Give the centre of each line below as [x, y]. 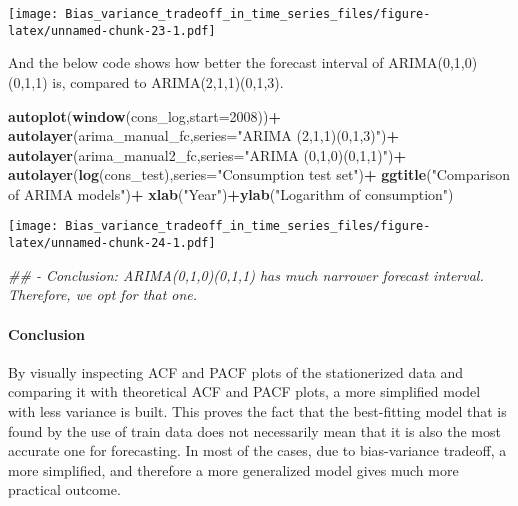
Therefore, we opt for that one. [103, 294]
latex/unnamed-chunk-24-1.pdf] [112, 243]
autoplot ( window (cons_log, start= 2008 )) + [144, 115]
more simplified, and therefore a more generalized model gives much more [233, 469]
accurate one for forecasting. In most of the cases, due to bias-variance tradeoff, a [257, 450]
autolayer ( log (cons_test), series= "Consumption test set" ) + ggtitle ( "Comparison [259, 174]
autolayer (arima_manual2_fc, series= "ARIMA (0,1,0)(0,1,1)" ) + [207, 154]
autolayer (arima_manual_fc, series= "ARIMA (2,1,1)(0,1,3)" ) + [204, 135]
